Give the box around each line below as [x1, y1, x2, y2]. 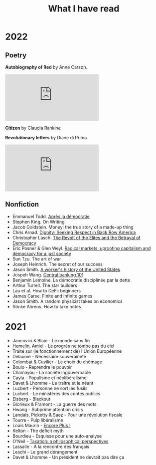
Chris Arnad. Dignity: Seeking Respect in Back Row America [12, 229, 136, 235]
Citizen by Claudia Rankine [5, 125, 61, 131]
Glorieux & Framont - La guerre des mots [12, 401, 97, 407]
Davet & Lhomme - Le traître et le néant [12, 380, 94, 386]
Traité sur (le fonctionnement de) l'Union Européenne [12, 348, 122, 354]
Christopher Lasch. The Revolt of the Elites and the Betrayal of [12, 234, 141, 240]
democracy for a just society [12, 250, 71, 256]
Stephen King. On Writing [12, 219, 65, 225]
